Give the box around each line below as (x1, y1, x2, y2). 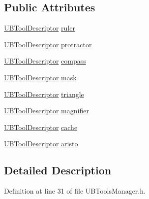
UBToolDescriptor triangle (4, 89, 84, 99)
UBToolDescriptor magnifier (4, 105, 89, 116)
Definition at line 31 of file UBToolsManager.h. (4, 186, 146, 196)
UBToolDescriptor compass (4, 56, 86, 66)
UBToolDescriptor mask (4, 72, 77, 82)
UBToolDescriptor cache (4, 122, 78, 132)
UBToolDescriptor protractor (4, 39, 92, 49)
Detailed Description (4, 163, 112, 178)
